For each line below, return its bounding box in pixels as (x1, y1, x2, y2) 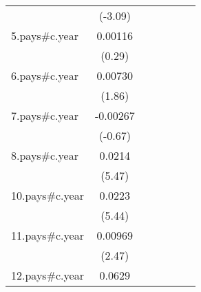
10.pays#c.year (11, 187, 84, 203)
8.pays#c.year (11, 147, 78, 163)
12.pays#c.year (11, 267, 84, 283)
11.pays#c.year (11, 227, 84, 243)
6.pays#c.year (11, 67, 78, 83)
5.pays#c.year (11, 28, 78, 43)
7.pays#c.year (11, 107, 78, 123)
